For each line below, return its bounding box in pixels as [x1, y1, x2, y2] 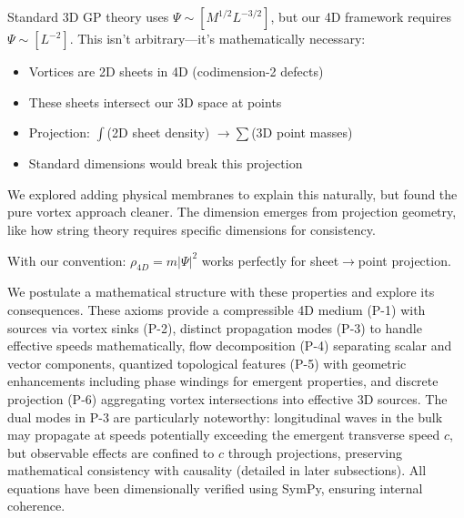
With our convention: [7, 250, 126, 269]
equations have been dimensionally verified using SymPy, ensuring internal [7, 478, 423, 497]
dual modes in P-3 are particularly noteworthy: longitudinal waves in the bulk [7, 407, 443, 426]
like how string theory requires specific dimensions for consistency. [7, 219, 376, 239]
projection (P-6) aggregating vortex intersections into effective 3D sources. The [7, 389, 448, 408]
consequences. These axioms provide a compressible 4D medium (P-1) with [7, 300, 426, 319]
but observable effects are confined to [7, 442, 215, 462]
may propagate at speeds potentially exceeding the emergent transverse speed [7, 425, 440, 444]
